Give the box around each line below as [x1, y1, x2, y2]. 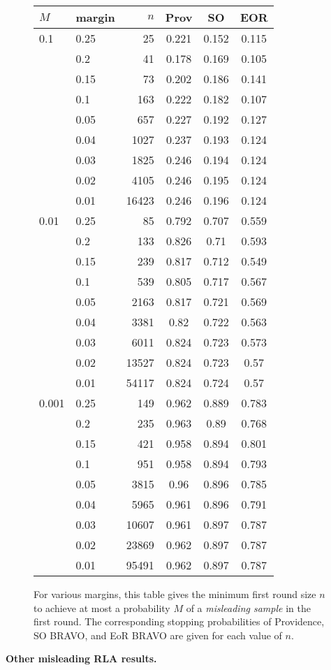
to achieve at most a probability [34, 600, 170, 615]
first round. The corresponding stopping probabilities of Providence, [34, 614, 325, 629]
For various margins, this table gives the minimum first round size [34, 587, 316, 601]
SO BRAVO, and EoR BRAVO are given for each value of [34, 627, 282, 642]
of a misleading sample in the [186, 600, 311, 615]
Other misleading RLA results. [6, 651, 157, 666]
